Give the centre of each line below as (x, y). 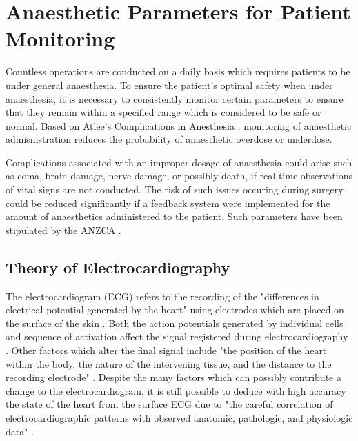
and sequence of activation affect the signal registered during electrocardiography (177, 336)
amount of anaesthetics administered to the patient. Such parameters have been (174, 216)
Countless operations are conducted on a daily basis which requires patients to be (178, 71)
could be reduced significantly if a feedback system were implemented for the (168, 203)
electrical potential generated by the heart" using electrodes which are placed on (175, 310)
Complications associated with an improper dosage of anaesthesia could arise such (179, 162)
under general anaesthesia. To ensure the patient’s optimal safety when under (169, 85)
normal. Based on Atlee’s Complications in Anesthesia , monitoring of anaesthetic (179, 125)
